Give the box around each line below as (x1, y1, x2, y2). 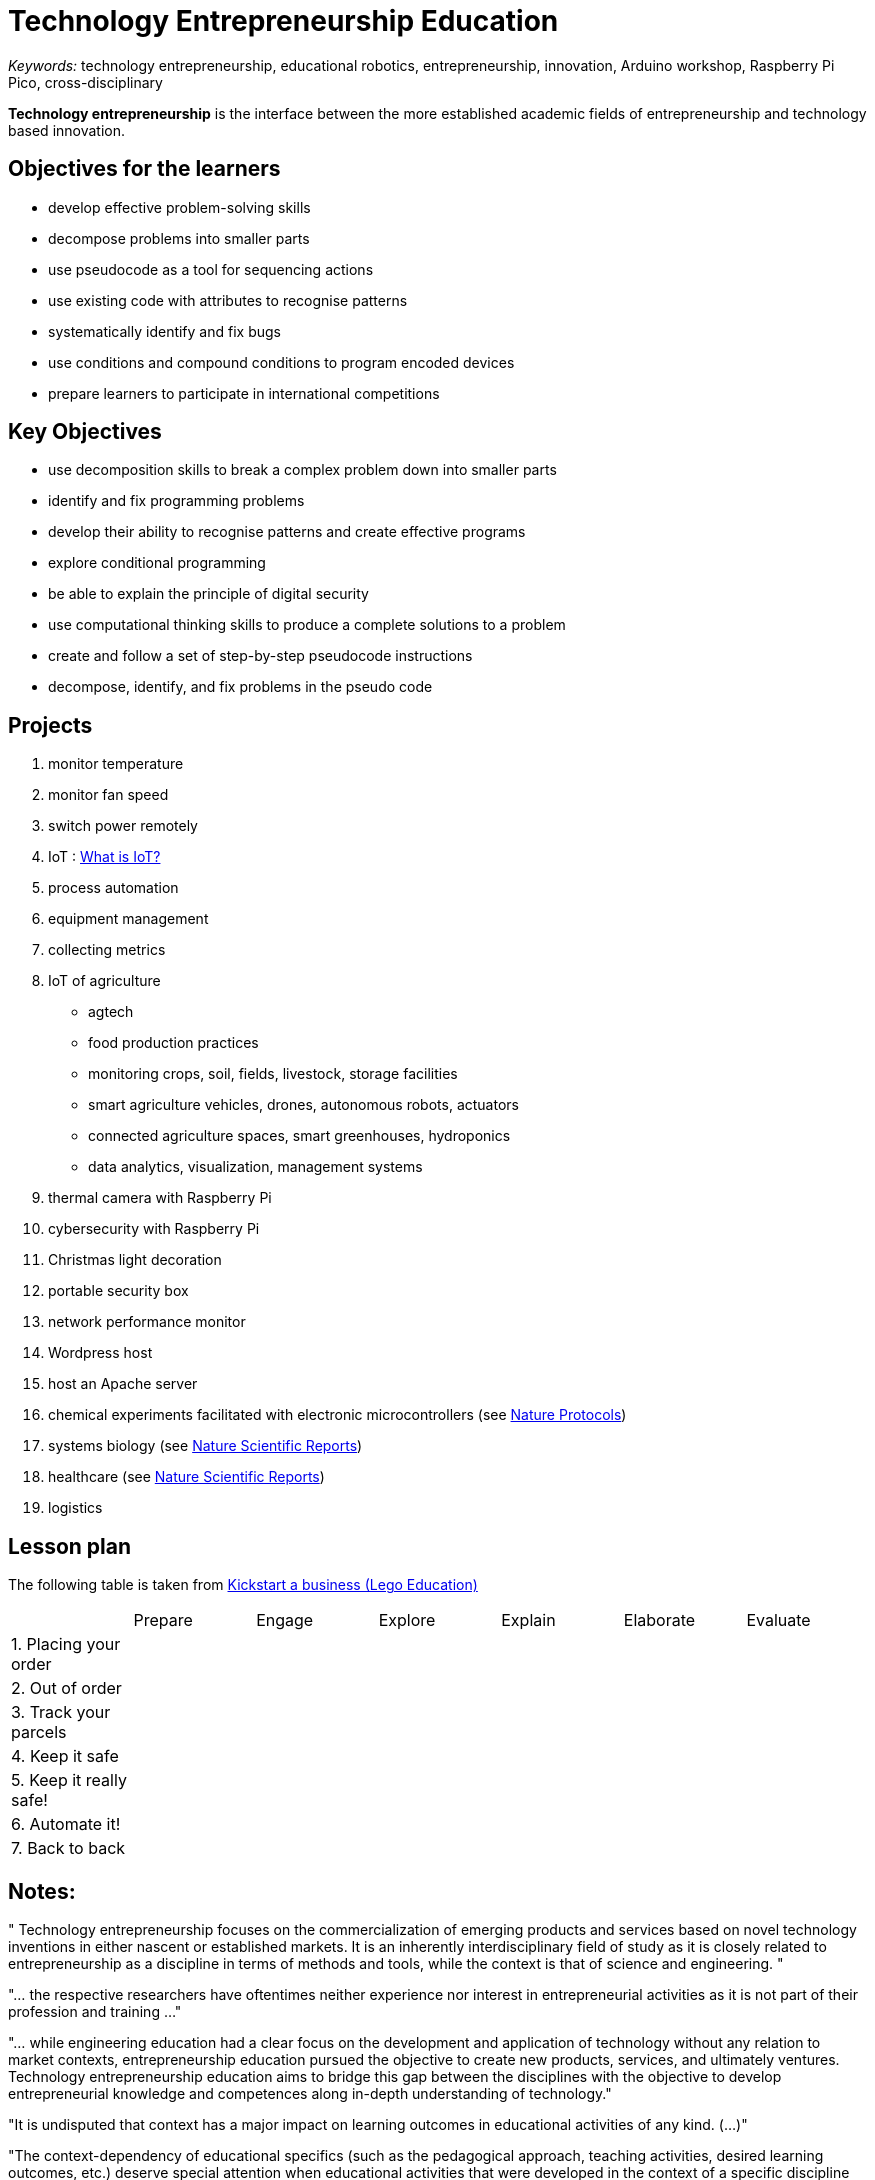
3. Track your (11, 1702, 111, 1723)
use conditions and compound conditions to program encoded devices (48, 353, 515, 371)
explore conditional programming (48, 554, 266, 572)
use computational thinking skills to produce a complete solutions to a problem (48, 616, 566, 634)
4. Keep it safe (11, 1746, 119, 1767)
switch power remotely (48, 817, 198, 835)
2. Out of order (11, 1678, 122, 1699)
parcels (11, 1722, 67, 1743)
